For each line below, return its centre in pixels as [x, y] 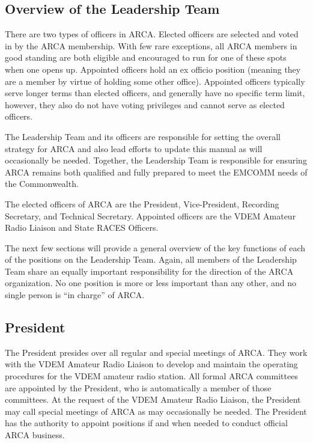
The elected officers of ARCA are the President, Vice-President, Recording [142, 203]
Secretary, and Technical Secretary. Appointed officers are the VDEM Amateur [150, 215]
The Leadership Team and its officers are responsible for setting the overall [143, 136]
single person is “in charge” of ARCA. [75, 295]
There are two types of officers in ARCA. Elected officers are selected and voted [152, 34]
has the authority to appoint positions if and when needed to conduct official [146, 423]
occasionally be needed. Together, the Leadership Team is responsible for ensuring [156, 160]
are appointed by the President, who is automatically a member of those [138, 387]
